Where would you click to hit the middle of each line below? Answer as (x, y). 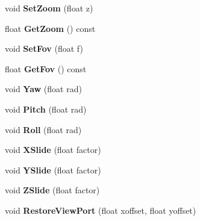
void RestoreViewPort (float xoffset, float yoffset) (101, 210)
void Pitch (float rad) (46, 109)
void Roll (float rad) (43, 129)
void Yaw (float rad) (43, 89)
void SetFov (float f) (44, 48)
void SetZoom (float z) (49, 8)
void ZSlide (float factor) (52, 190)
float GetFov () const (46, 68)
